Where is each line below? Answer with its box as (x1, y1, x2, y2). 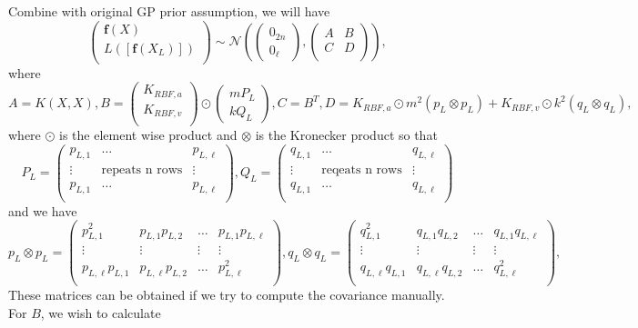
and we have (8, 201, 77, 220)
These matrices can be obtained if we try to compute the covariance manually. (8, 285, 445, 304)
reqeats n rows (321, 163, 402, 176)
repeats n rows (101, 163, 183, 176)
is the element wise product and (59, 125, 238, 144)
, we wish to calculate (40, 303, 161, 322)
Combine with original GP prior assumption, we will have (8, 2, 330, 20)
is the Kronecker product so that (255, 125, 438, 144)
